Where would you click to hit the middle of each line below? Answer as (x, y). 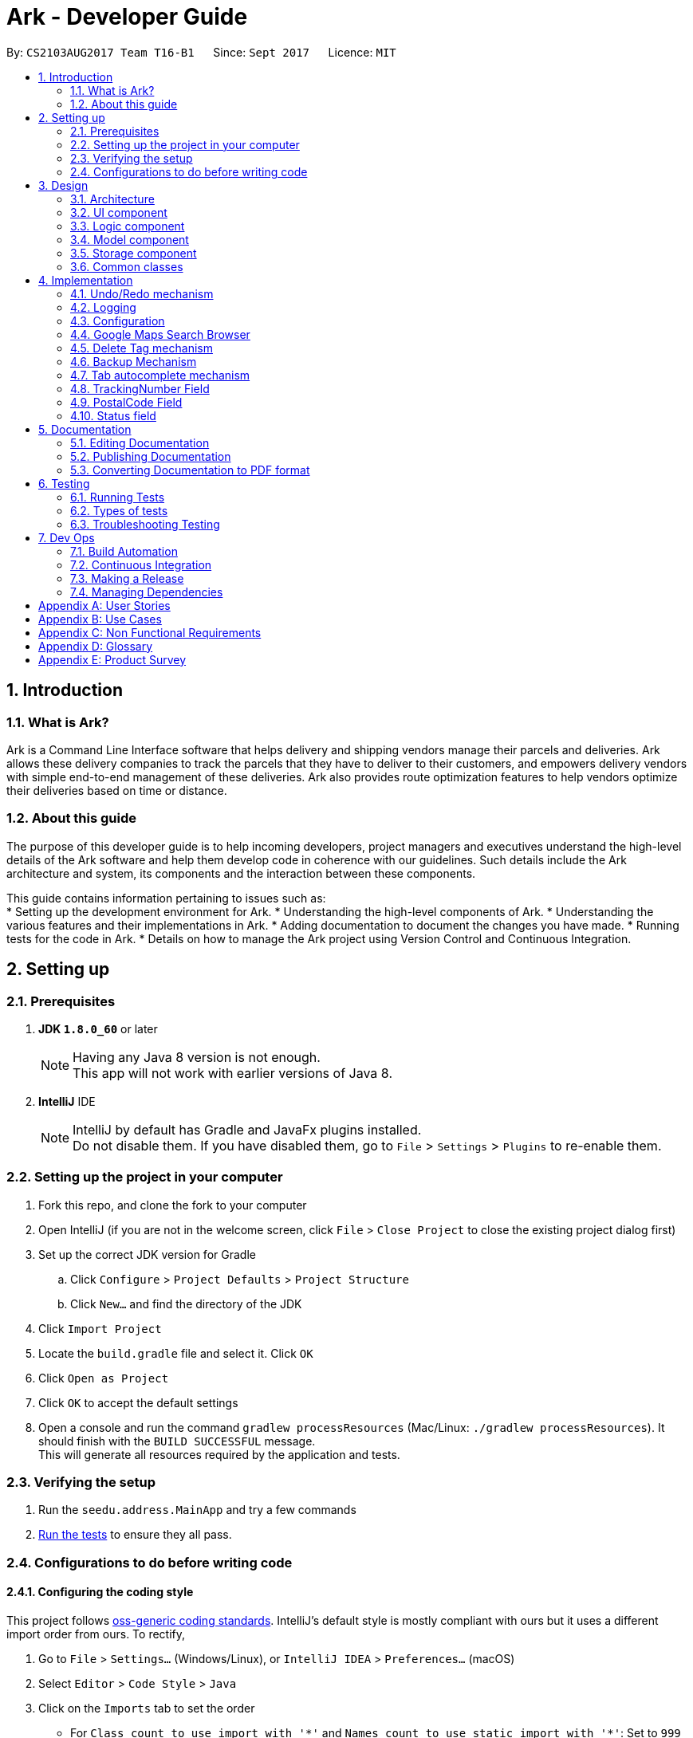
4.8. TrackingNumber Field (140, 388)
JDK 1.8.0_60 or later (98, 1028)
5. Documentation (85, 429)
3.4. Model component (130, 239)
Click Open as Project (104, 1378)
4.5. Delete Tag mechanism (142, 348)
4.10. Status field (113, 415)
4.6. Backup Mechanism (134, 361)
